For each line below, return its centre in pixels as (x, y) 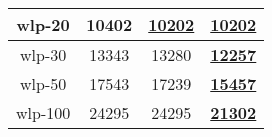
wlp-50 (43, 83)
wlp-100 (43, 112)
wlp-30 (43, 54)
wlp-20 (43, 24)
